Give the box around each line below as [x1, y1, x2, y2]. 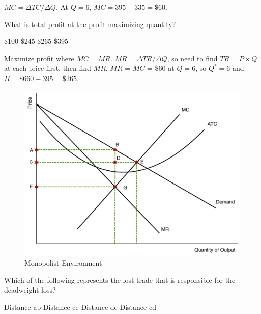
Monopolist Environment [24, 257, 102, 268]
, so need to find [167, 53, 218, 63]
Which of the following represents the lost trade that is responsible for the [4, 274, 236, 285]
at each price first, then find [4, 63, 91, 73]
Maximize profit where [4, 53, 74, 63]
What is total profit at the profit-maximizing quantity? [4, 18, 176, 29]
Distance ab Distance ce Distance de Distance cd [4, 301, 156, 312]
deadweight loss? [4, 284, 56, 295]
